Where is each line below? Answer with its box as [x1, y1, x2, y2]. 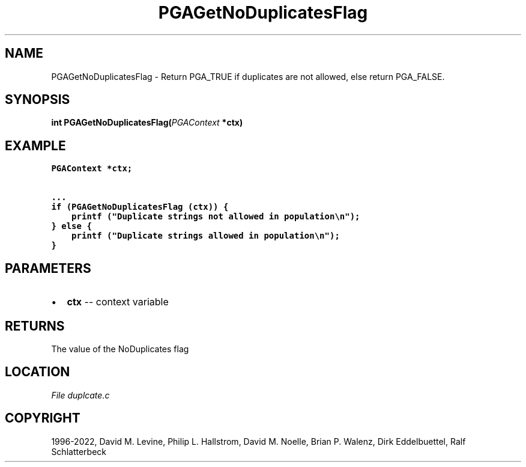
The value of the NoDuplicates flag [51, 343, 189, 354]
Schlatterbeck [51, 446, 106, 457]
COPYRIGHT [5, 411, 80, 426]
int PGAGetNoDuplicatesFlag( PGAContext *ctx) [51, 117, 243, 128]
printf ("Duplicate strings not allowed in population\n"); [71, 212, 360, 222]
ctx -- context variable [67, 296, 169, 308]
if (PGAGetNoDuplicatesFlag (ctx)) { [51, 202, 229, 212]
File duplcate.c [51, 389, 110, 400]
